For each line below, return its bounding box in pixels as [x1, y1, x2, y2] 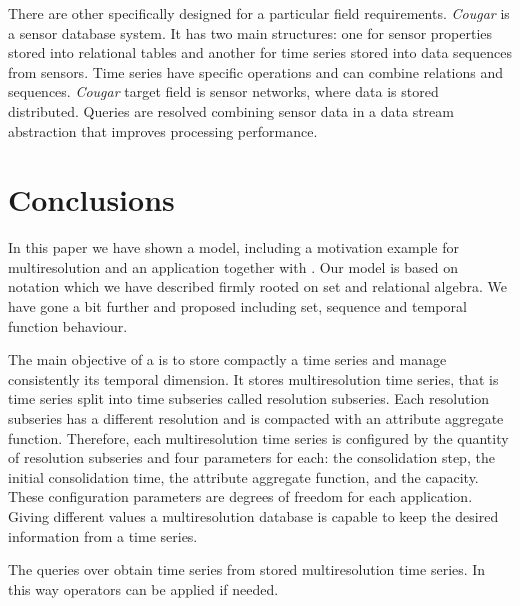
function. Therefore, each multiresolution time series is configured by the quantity [8, 427, 509, 448]
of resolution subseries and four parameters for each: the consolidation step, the [8, 447, 495, 468]
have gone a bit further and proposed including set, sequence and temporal [8, 296, 467, 317]
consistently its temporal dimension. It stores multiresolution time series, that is [8, 368, 499, 389]
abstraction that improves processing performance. [8, 120, 318, 141]
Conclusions [8, 179, 175, 220]
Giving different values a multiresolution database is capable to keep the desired [8, 506, 499, 526]
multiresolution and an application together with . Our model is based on [8, 256, 458, 277]
